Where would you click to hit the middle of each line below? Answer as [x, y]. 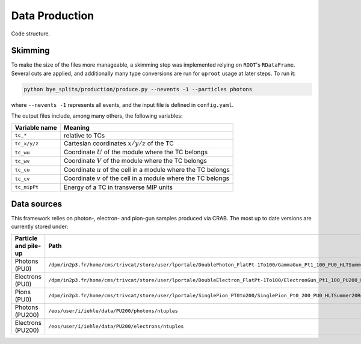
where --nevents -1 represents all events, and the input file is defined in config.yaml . [122, 104]
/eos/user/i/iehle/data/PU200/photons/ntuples [113, 311]
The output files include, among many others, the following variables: [97, 116]
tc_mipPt [27, 187]
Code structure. [31, 34]
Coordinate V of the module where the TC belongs [135, 161]
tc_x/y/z [27, 144]
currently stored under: [40, 227]
